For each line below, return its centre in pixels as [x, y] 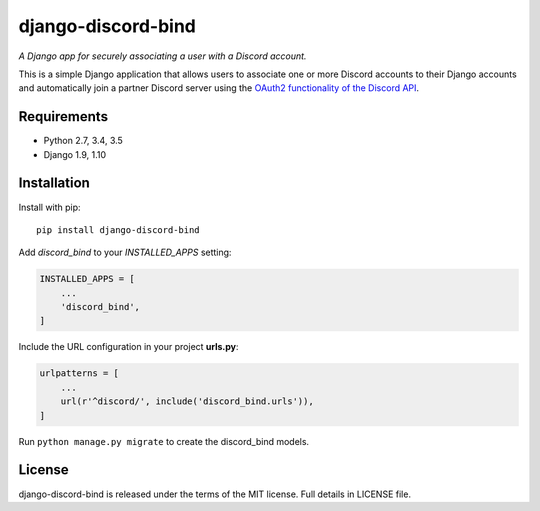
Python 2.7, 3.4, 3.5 [83, 141]
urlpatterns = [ [79, 373]
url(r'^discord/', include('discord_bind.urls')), [187, 401]
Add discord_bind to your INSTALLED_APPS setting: [125, 252]
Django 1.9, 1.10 [75, 154]
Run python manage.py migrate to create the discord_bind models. [164, 441]
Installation [54, 183]
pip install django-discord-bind [118, 229]
